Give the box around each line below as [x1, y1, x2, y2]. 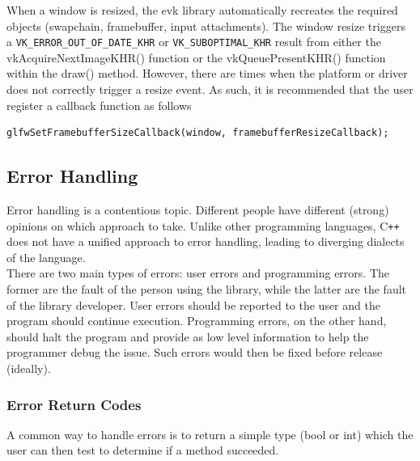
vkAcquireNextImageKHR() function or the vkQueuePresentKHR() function [6, 49, 386, 66]
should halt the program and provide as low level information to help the [6, 328, 369, 345]
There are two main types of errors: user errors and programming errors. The [6, 264, 390, 281]
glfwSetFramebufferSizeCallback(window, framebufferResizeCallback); [6, 127, 389, 139]
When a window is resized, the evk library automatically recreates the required [6, 2, 398, 18]
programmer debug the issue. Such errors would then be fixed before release [6, 344, 383, 361]
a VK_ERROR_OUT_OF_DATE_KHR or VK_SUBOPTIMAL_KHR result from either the [6, 33, 381, 50]
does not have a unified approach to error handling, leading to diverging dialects [6, 233, 405, 250]
